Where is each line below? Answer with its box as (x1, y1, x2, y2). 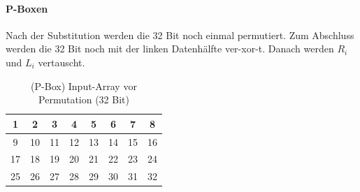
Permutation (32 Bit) (38, 92, 129, 107)
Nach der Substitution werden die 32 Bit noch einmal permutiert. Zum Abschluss (6, 27, 354, 42)
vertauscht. (38, 54, 85, 69)
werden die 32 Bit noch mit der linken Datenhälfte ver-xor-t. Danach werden (6, 41, 334, 56)
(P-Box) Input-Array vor (31, 78, 137, 93)
